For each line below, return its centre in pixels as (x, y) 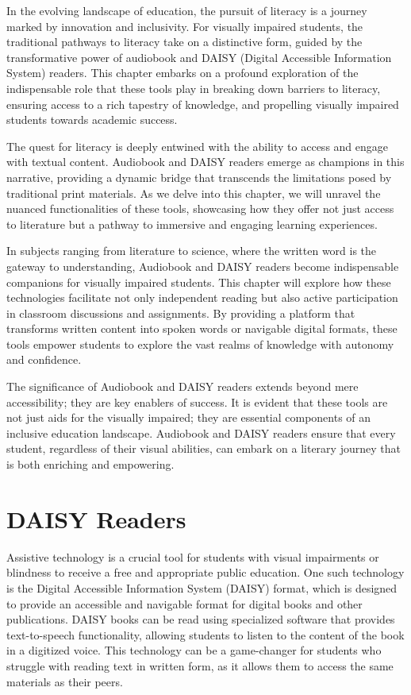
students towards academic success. (92, 120)
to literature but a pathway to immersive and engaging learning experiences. (192, 224)
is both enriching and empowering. (90, 464)
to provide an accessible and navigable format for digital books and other (184, 603)
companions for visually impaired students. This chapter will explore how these (199, 282)
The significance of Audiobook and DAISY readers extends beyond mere (182, 386)
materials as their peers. (65, 681)
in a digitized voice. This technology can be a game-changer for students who (194, 650)
